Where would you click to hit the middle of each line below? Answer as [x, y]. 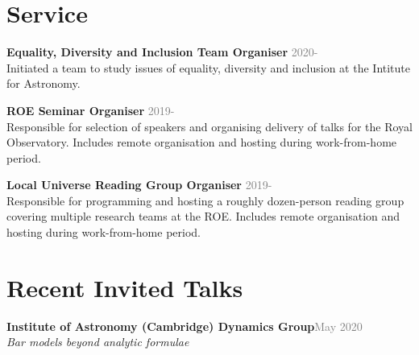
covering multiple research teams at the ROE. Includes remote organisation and [203, 216]
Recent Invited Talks [125, 287]
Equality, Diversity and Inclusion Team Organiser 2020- [162, 52]
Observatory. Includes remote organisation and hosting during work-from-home [202, 142]
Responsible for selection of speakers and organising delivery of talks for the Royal [209, 126]
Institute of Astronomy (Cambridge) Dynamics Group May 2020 [185, 326]
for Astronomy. [44, 83]
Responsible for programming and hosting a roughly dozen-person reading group [205, 200]
